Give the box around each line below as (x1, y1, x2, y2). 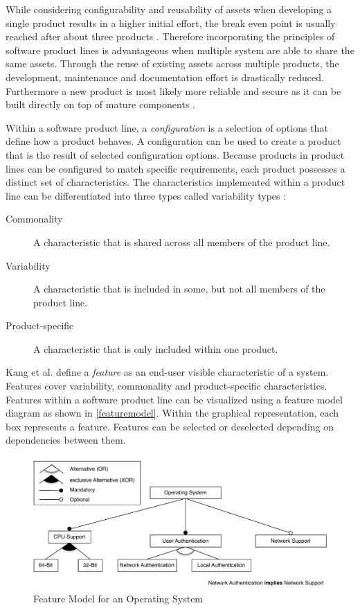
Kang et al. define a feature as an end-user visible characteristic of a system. (6, 365, 329, 379)
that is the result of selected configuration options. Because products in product (6, 147, 345, 162)
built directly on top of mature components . (6, 97, 195, 112)
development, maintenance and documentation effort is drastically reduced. (6, 69, 324, 84)
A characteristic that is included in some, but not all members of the (33, 281, 325, 296)
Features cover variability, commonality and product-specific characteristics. (6, 378, 327, 393)
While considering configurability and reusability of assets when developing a (6, 2, 332, 16)
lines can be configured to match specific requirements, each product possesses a (6, 161, 345, 175)
